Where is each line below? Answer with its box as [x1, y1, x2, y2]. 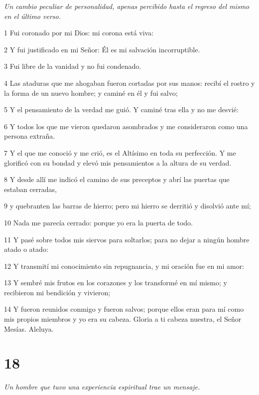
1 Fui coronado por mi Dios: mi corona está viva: [4, 27, 154, 38]
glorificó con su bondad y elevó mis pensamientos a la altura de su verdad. [4, 157, 232, 168]
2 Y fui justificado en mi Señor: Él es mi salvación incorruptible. [4, 44, 200, 54]
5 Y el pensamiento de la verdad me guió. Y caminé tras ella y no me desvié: [4, 104, 239, 115]
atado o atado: [4, 244, 48, 254]
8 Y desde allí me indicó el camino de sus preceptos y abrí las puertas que [4, 174, 230, 185]
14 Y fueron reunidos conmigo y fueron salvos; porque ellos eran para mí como [4, 304, 244, 314]
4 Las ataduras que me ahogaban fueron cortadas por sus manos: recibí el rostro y [4, 77, 255, 88]
